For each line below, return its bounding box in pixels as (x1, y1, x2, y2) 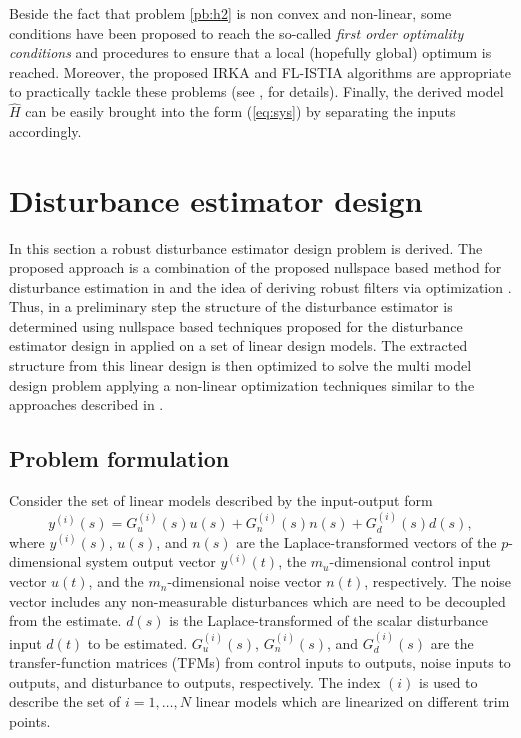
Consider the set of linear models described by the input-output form (9, 490, 433, 511)
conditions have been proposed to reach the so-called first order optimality (9, 22, 464, 43)
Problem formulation (9, 443, 230, 474)
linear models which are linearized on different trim (195, 691, 510, 712)
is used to (419, 671, 478, 692)
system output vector (86, 551, 216, 572)
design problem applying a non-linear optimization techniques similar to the (9, 374, 475, 395)
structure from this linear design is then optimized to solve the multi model (9, 355, 472, 376)
